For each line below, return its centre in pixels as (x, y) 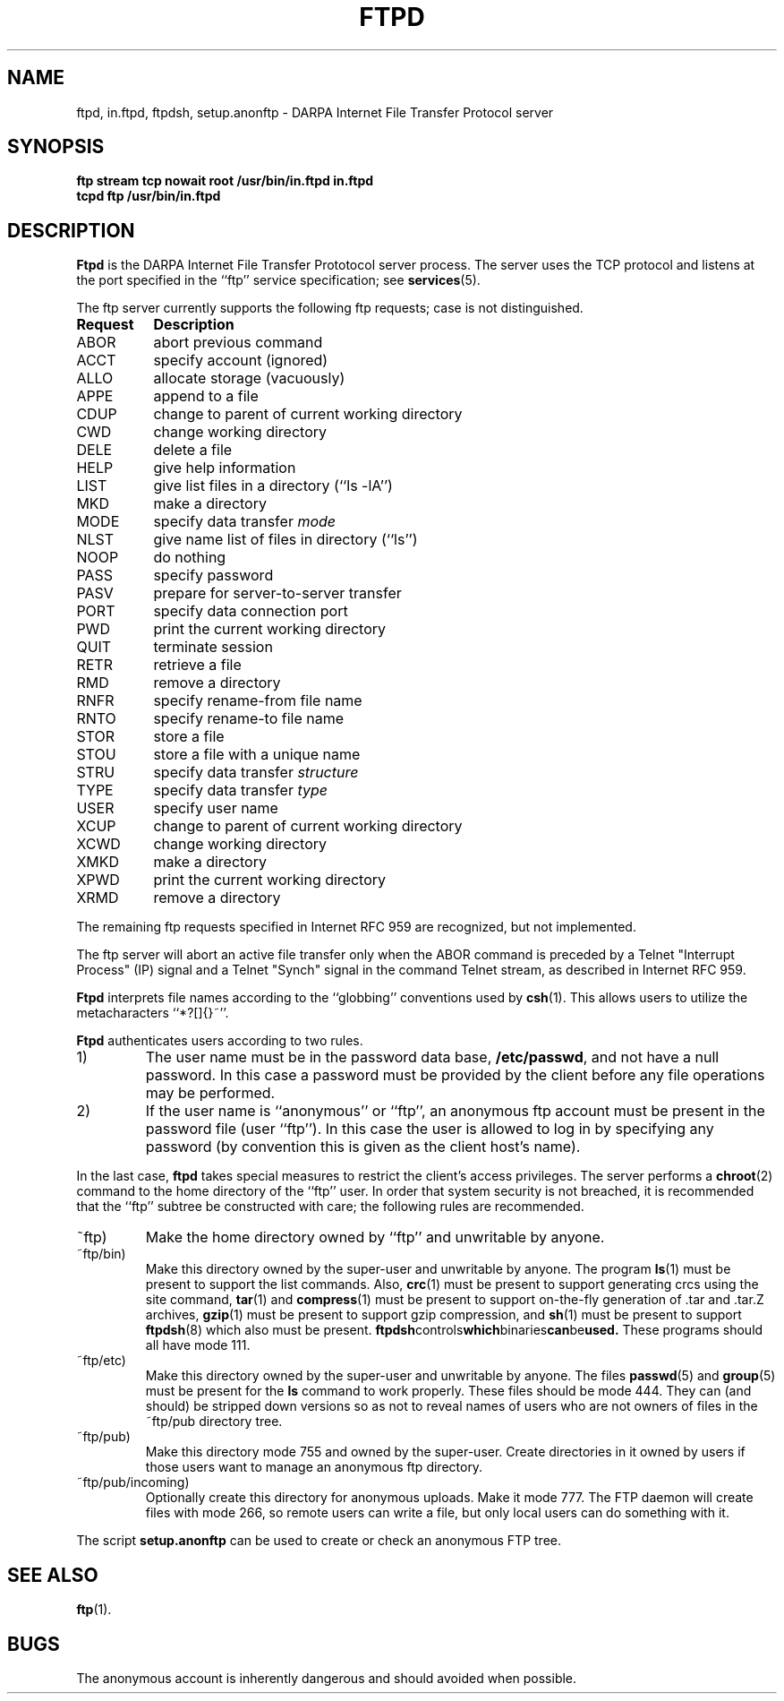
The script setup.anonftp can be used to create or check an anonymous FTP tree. (319, 1541)
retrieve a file (197, 665)
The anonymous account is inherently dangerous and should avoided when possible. (327, 1678)
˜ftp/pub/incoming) (133, 1482)
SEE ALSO (53, 1575)
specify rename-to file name (249, 719)
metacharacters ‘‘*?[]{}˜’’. (153, 1013)
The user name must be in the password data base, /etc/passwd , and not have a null (432, 1057)
